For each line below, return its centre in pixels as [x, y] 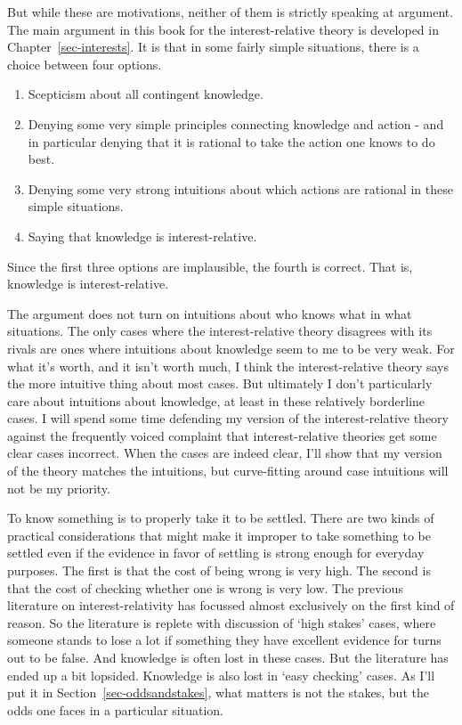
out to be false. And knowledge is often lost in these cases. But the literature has [228, 657]
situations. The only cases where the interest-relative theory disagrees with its [220, 331]
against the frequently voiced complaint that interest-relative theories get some [222, 435]
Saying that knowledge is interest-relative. [142, 236]
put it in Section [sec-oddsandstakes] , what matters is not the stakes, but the [218, 692]
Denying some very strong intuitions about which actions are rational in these [240, 188]
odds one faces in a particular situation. [115, 709]
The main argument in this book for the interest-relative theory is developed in [223, 29]
